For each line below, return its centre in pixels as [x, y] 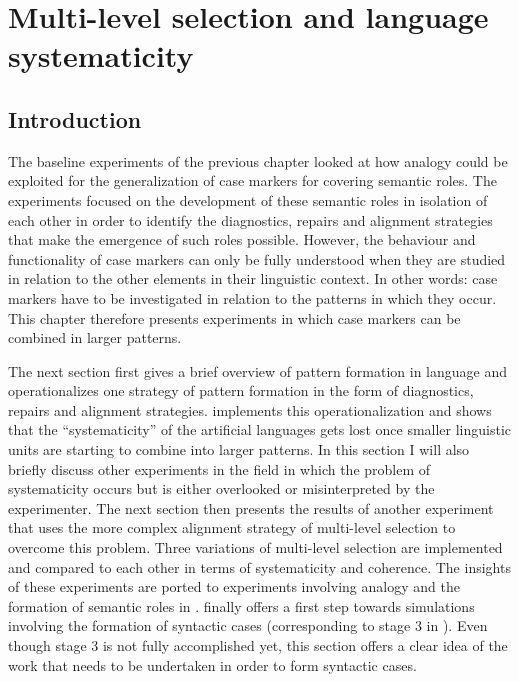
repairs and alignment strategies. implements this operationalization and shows [250, 409]
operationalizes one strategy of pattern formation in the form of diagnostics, [241, 390]
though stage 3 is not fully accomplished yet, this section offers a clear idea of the [258, 645]
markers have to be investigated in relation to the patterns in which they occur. [252, 297]
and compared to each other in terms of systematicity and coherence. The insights [259, 566]
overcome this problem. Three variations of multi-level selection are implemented [255, 547]
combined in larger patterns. [95, 337]
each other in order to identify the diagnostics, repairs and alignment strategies [250, 219]
